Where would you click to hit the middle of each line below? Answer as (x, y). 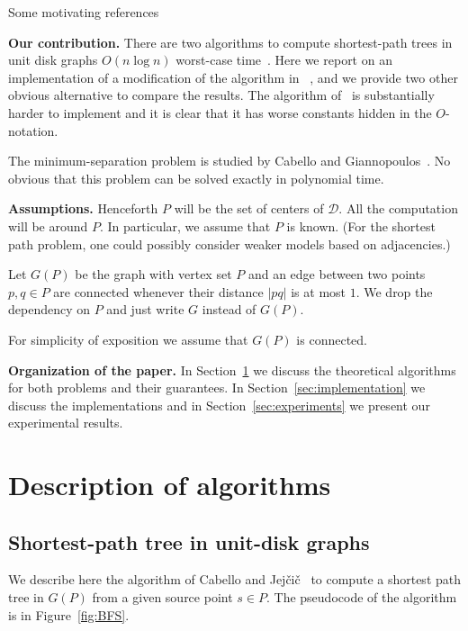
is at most (319, 291)
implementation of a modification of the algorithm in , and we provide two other (233, 77)
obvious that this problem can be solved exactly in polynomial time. (196, 178)
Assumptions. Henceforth (83, 208)
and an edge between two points (337, 274)
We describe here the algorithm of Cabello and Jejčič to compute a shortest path (235, 579)
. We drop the (394, 291)
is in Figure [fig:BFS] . (69, 614)
